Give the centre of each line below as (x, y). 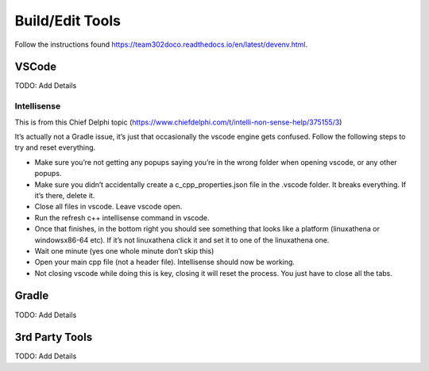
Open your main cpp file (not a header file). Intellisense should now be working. (165, 262)
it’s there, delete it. (65, 195)
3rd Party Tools (54, 337)
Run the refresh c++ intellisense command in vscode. (122, 217)
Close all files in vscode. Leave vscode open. (108, 207)
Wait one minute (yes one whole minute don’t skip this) (124, 251)
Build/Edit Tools (68, 21)
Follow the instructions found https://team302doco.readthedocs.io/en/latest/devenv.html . (161, 44)
